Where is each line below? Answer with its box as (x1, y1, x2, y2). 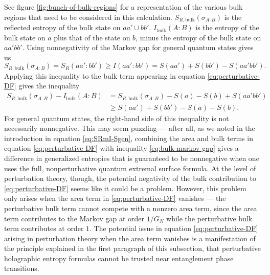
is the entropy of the (195, 22, 259, 33)
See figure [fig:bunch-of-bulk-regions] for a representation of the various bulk (4, 2, 243, 12)
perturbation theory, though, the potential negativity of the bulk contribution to (4, 173, 256, 184)
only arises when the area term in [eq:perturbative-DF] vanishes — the (4, 193, 226, 203)
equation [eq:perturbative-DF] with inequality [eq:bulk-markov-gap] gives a (4, 143, 239, 153)
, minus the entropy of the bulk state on (136, 32, 261, 42)
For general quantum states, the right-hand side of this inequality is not (4, 112, 229, 123)
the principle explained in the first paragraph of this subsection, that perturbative (4, 243, 261, 254)
